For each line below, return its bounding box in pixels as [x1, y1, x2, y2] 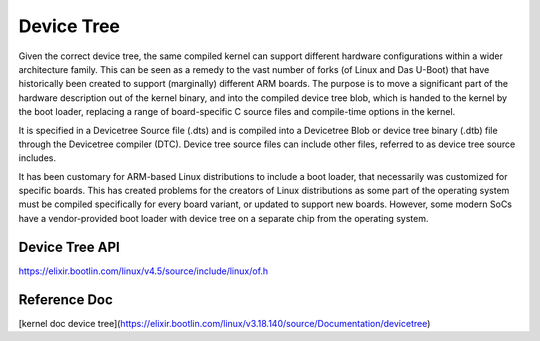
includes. [18, 152, 57, 164]
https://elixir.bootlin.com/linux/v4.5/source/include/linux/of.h [18, 265, 269, 277]
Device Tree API [18, 238, 120, 255]
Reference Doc [18, 291, 114, 308]
